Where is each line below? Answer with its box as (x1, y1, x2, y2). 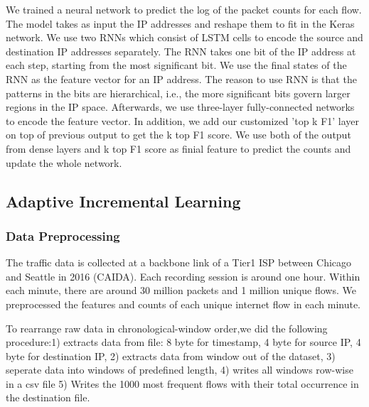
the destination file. (6, 390, 90, 405)
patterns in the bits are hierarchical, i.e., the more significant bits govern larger (6, 85, 351, 100)
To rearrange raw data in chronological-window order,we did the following (6, 320, 328, 335)
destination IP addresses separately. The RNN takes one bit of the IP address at (6, 43, 356, 58)
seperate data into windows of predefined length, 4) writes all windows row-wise (6, 362, 353, 377)
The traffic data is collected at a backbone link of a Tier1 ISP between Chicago (6, 255, 352, 270)
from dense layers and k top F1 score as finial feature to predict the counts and (6, 141, 351, 156)
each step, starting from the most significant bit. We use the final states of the (6, 58, 347, 72)
